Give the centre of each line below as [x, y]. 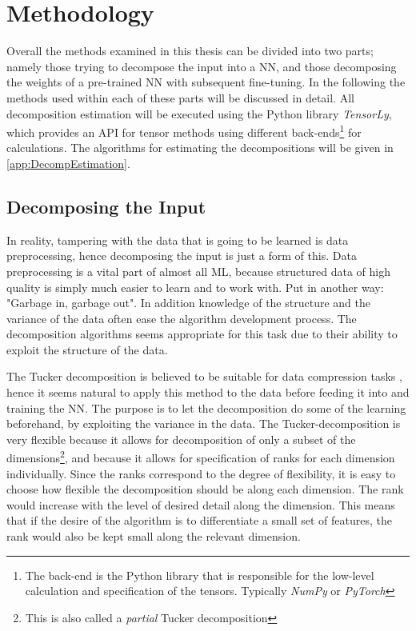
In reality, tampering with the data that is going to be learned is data [178, 240]
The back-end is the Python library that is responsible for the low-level [200, 575]
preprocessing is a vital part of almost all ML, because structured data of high [198, 271]
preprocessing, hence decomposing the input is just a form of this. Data [182, 256]
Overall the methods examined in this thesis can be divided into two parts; [190, 51]
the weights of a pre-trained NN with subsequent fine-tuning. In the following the [206, 82]
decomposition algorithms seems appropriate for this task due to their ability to [202, 334]
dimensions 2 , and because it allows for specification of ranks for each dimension [201, 457]
